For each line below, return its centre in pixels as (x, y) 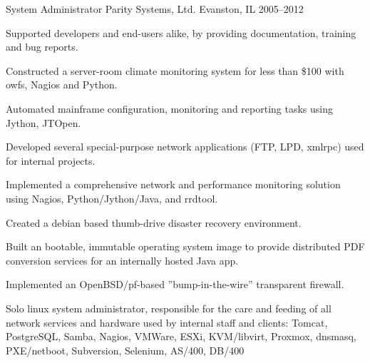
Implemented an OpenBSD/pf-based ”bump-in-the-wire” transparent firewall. (175, 284)
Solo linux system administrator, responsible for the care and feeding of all (169, 308)
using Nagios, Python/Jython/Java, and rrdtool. (112, 198)
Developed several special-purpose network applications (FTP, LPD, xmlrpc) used (185, 147)
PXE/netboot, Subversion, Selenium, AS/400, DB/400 (125, 350)
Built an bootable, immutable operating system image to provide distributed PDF (185, 246)
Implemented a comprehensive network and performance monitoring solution (173, 184)
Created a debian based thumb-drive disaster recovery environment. (154, 222)
